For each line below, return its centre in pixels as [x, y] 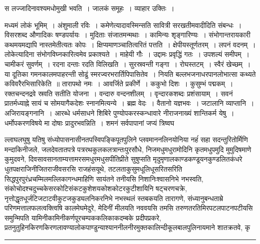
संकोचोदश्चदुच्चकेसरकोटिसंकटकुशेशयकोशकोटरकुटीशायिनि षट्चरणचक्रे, [96, 188]
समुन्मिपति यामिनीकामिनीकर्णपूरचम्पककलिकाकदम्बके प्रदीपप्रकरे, [83, 217]
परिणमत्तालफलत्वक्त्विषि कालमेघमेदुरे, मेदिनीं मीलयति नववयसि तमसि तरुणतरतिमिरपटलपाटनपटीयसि [129, 208]
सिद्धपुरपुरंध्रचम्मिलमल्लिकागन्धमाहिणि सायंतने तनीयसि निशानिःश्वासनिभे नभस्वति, [104, 178]
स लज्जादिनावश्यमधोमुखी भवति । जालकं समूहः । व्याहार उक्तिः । [90, 8]
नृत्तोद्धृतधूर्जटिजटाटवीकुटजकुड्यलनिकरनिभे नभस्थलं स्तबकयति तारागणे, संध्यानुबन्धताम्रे [114, 198]
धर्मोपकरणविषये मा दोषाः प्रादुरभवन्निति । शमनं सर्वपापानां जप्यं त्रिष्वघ [90, 122]
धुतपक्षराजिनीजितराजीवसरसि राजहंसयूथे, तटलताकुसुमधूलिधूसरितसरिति [93, 168]
